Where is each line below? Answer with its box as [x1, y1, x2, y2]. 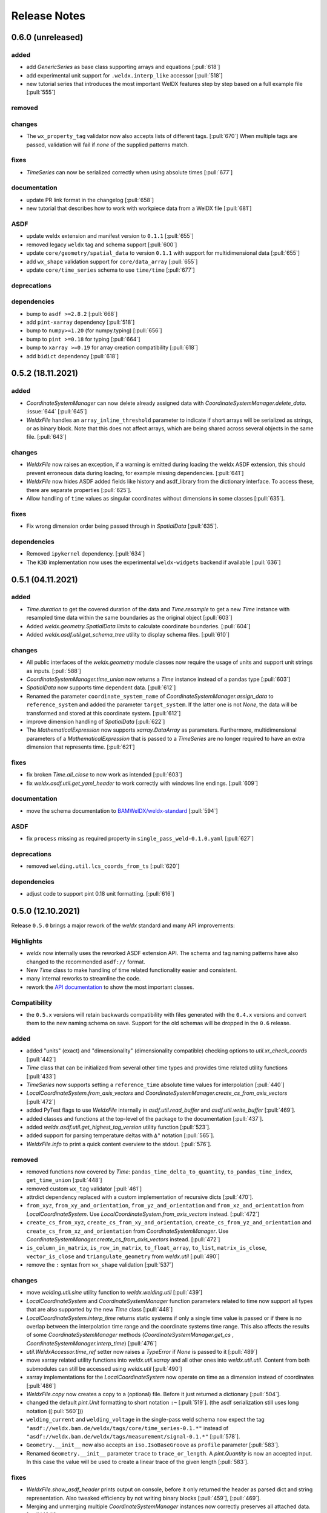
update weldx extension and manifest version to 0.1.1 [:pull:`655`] [26, 232, 194, 240]
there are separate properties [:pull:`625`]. [26, 486, 132, 493]
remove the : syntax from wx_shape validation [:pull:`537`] [26, 1261, 174, 1268]
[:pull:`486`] [26, 1382, 56, 1389]
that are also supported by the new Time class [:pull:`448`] [26, 1306, 173, 1313]
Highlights [11, 937, 42, 945]
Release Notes [11, 9, 86, 22]
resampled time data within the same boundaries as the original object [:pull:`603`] [26, 614, 233, 622]
